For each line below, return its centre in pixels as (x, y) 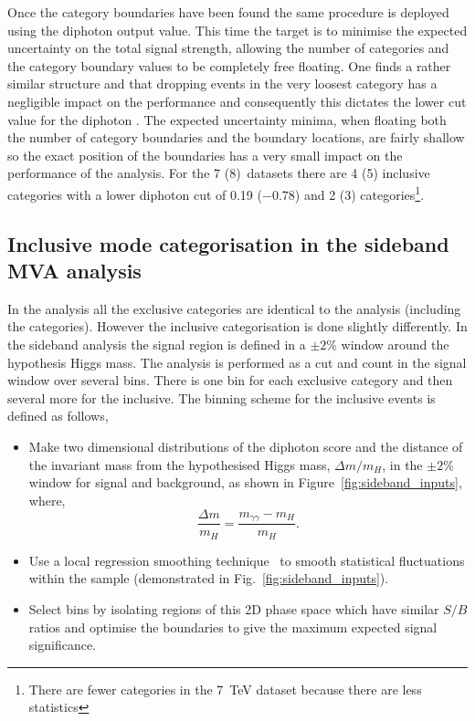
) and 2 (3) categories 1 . (359, 193)
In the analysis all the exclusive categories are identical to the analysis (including (234, 308)
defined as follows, (58, 416)
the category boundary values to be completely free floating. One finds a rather (229, 65)
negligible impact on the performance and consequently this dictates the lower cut (237, 101)
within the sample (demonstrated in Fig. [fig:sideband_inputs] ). (209, 578)
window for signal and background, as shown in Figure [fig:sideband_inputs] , (245, 482)
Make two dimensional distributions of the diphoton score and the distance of (246, 446)
